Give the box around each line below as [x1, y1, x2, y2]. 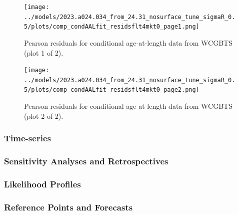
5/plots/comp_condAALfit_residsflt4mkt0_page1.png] [24, 23, 199, 31]
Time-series [4, 132, 51, 144]
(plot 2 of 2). [24, 110, 63, 121]
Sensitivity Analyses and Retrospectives [4, 155, 168, 167]
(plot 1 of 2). [24, 47, 63, 58]
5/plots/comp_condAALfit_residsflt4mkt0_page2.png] [24, 86, 199, 94]
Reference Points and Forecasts [4, 200, 133, 213]
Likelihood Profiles [4, 177, 81, 190]
